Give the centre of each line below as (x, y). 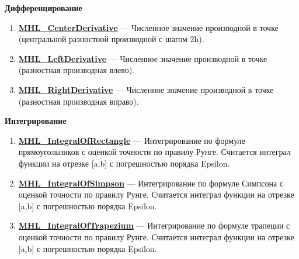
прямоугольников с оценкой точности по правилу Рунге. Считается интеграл (154, 152)
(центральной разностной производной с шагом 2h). (111, 39)
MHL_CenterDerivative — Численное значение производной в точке (148, 27)
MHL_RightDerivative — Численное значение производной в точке (146, 89)
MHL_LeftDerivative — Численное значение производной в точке (143, 58)
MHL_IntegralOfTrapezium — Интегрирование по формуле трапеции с (154, 225)
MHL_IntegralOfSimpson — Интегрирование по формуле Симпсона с (151, 183)
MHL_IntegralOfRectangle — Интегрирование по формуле (132, 140)
